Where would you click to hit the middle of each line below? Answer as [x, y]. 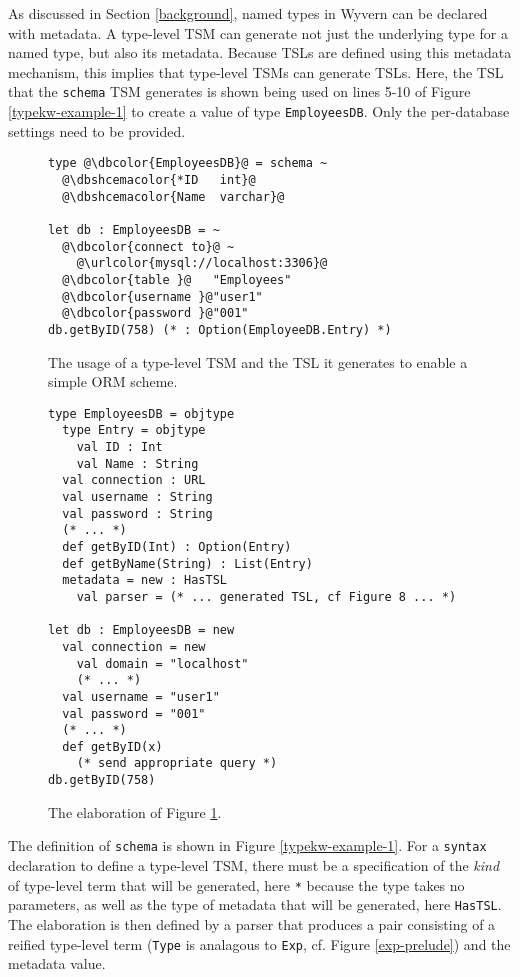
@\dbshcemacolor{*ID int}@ [159, 179]
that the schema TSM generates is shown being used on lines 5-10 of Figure [239, 91]
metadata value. [57, 963]
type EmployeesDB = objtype [141, 413]
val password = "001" [134, 713]
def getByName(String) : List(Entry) [187, 563]
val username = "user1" [141, 696]
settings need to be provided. [97, 130]
